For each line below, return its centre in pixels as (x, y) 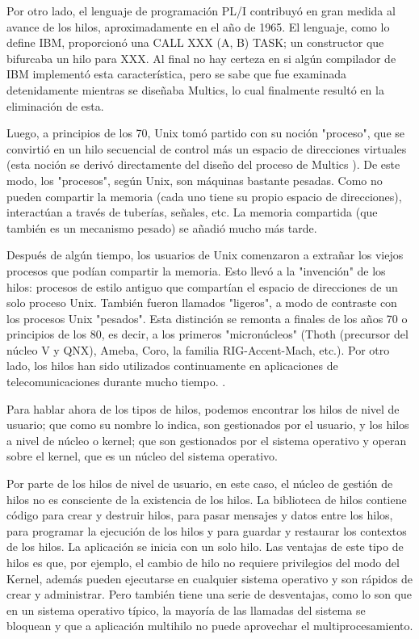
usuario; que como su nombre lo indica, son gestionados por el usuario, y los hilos (208, 425)
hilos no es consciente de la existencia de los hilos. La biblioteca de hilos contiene (207, 499)
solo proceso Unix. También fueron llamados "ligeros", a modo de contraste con (202, 303)
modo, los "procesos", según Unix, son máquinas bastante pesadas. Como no (195, 180)
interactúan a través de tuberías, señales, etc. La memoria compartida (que (192, 212)
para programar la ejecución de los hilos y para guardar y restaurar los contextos (207, 530)
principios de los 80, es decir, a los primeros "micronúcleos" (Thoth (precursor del (207, 334)
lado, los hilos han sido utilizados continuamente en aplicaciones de (172, 366)
